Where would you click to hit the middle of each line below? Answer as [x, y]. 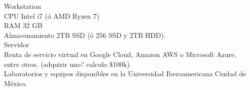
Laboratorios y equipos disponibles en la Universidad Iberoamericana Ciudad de [125, 74]
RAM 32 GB [23, 25]
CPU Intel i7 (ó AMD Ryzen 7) [52, 15]
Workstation [23, 6]
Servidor [17, 45]
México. [16, 83]
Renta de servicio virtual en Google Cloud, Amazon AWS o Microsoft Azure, [120, 54]
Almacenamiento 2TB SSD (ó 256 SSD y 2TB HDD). [85, 35]
